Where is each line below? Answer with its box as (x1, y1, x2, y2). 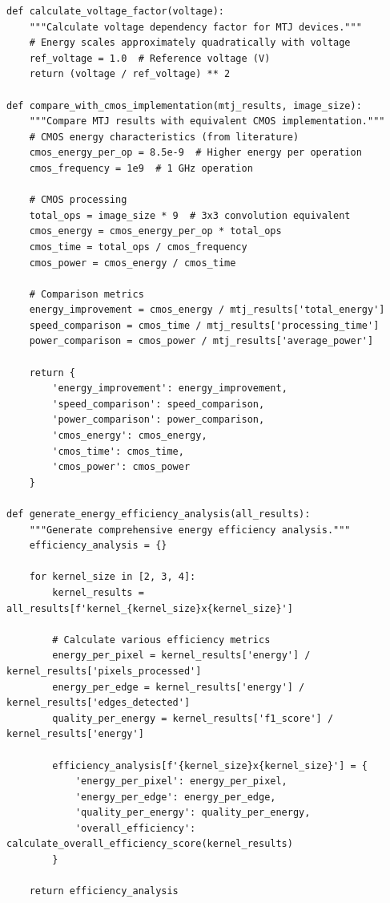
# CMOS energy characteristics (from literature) (29, 131, 300, 143)
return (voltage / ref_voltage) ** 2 (29, 68, 231, 80)
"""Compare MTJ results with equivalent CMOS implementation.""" (29, 115, 385, 128)
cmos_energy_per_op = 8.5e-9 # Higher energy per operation (29, 147, 362, 159)
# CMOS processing (29, 194, 127, 206)
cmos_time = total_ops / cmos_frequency (29, 241, 247, 253)
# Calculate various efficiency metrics (52, 634, 271, 646)
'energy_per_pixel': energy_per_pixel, (74, 775, 287, 788)
